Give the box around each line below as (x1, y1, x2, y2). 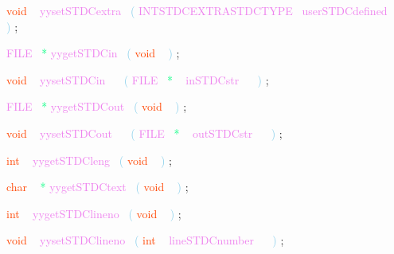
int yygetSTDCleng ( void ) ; (6, 151, 172, 168)
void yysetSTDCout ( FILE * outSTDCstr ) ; (6, 124, 283, 141)
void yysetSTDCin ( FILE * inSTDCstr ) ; (6, 71, 269, 88)
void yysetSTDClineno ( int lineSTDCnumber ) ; (6, 232, 284, 248)
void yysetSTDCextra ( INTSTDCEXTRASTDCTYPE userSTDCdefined (6, 2, 388, 18)
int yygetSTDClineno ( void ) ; (6, 205, 181, 221)
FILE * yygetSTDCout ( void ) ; (6, 98, 187, 115)
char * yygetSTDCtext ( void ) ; (6, 178, 189, 195)
